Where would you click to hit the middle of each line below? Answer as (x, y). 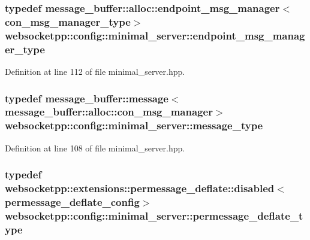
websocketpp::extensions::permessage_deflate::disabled (140, 188)
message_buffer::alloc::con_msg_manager (109, 112)
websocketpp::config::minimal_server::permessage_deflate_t (154, 215)
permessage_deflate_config (72, 202)
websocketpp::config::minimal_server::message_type (134, 125)
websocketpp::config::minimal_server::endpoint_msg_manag (155, 35)
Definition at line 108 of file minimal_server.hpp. (95, 148)
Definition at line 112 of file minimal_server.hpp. (95, 71)
